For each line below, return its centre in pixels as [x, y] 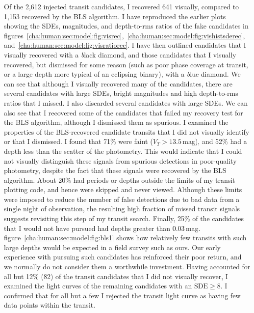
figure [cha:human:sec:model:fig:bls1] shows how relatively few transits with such [125, 238]
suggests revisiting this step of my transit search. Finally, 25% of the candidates [124, 218]
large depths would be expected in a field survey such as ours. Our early [112, 247]
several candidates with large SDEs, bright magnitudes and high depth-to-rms [121, 93]
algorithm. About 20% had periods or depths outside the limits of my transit [120, 180]
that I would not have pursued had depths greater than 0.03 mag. [102, 228]
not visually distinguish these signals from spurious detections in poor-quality [120, 160]
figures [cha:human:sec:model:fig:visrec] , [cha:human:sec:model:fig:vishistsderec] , [125, 35]
